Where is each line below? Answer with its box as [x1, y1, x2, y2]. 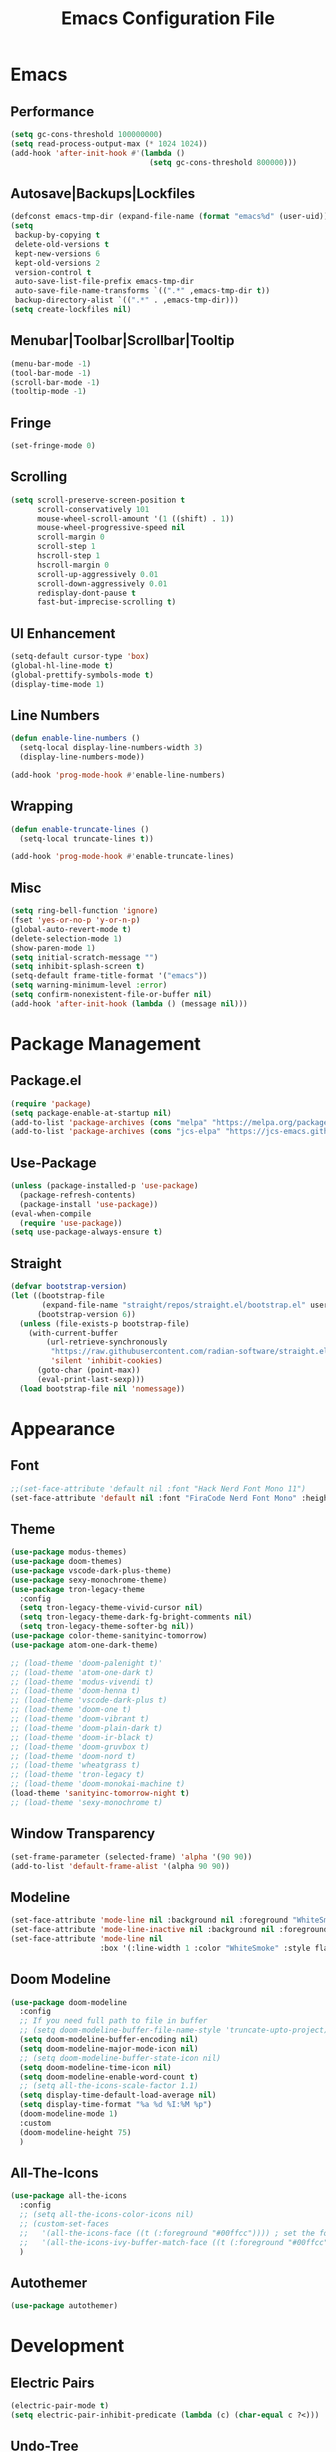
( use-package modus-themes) [10, 1547, 128, 1557]
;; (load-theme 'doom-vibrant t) [10, 1714, 150, 1724]
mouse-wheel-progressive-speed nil [36, 523, 186, 533]
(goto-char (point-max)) [36, 1365, 141, 1375]
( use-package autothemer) [10, 2301, 118, 2311]
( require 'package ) [10, 1098, 92, 1109]
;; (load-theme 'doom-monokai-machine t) [10, 1779, 186, 1789]
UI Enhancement [10, 625, 116, 642]
